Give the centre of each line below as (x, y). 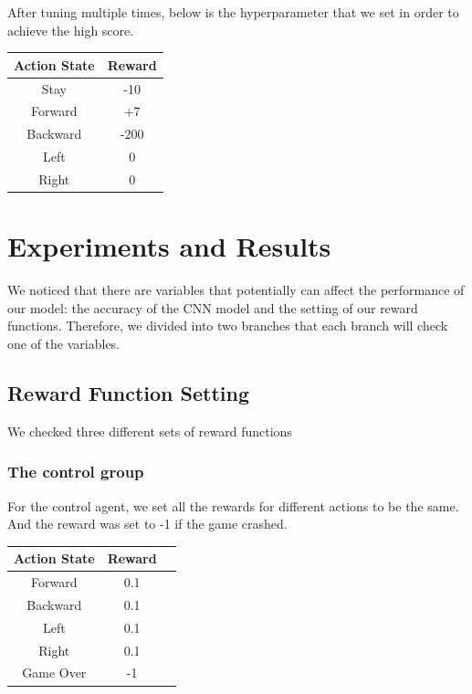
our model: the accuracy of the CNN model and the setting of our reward (213, 307)
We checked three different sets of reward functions (150, 431)
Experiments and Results (169, 246)
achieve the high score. (71, 30)
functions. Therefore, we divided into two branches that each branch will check (228, 326)
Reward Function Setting (128, 392)
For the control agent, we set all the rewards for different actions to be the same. (233, 505)
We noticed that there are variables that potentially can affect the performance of (236, 290)
